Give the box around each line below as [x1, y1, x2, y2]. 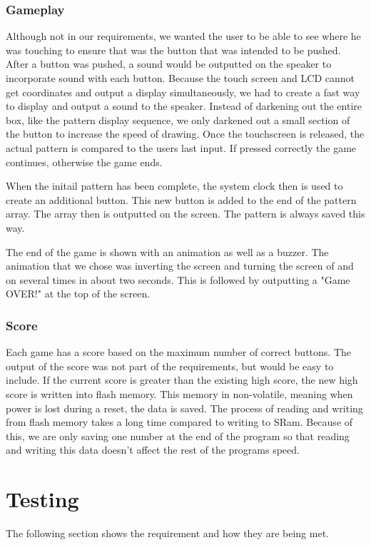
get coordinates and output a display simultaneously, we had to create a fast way [6, 84, 360, 99]
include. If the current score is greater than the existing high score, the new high [6, 372, 358, 387]
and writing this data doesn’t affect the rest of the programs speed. [6, 442, 300, 457]
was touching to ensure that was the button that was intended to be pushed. [6, 42, 341, 57]
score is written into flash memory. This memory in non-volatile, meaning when [6, 386, 353, 401]
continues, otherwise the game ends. [6, 154, 163, 169]
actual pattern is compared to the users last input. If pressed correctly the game [6, 140, 357, 155]
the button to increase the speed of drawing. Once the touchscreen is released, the [6, 126, 365, 141]
